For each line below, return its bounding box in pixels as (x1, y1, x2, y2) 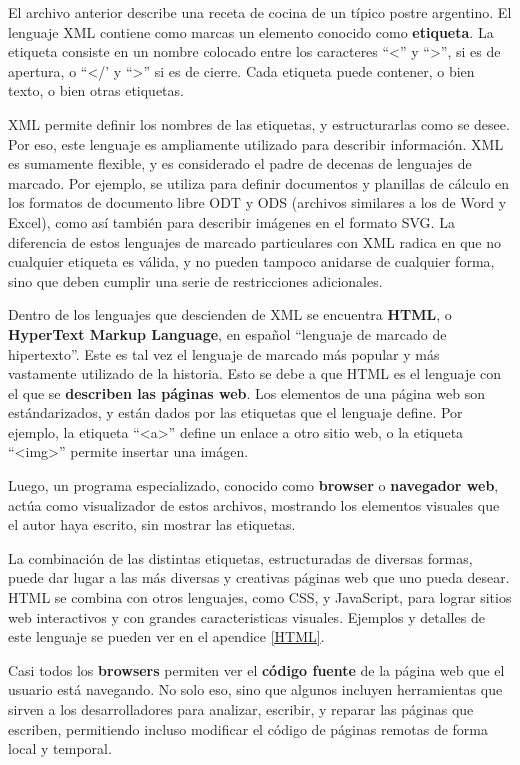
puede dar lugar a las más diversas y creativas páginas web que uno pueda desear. (8, 567, 510, 588)
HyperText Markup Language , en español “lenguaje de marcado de (8, 323, 447, 344)
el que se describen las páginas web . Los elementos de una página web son (8, 382, 485, 403)
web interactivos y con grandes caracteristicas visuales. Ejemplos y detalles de (8, 606, 485, 627)
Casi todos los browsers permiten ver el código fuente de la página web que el (8, 659, 505, 680)
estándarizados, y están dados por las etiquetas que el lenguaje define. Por (8, 402, 463, 423)
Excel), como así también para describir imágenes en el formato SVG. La (8, 211, 455, 232)
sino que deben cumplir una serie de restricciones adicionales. (8, 270, 383, 291)
